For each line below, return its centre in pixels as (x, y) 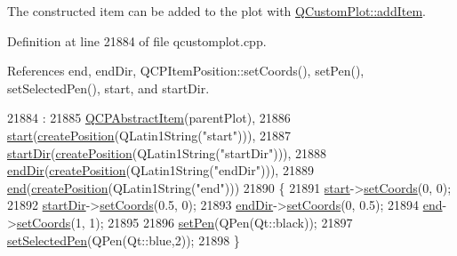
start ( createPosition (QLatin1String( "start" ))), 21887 (149, 135)
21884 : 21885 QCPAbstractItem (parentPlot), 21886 (149, 118)
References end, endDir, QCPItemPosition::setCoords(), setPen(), (186, 71)
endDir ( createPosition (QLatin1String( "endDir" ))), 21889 (160, 170)
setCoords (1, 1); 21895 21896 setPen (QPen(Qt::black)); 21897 (184, 222)
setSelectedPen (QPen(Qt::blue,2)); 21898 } (124, 240)
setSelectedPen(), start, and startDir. (108, 88)
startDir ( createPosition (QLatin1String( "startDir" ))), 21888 (167, 152)
